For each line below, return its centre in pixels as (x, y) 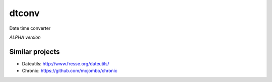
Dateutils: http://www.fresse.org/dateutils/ (65, 63)
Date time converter (30, 28)
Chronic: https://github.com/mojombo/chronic (70, 71)
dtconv (24, 13)
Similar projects (35, 52)
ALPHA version (25, 37)
